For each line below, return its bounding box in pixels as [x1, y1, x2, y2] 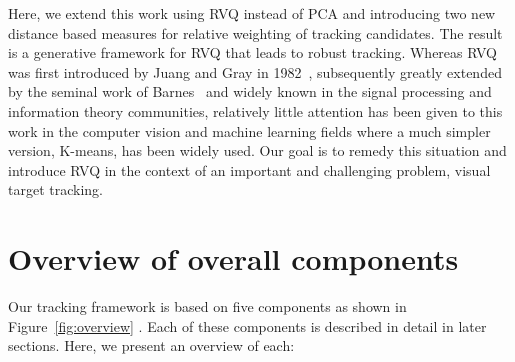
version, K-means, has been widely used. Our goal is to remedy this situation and [8, 140, 507, 161]
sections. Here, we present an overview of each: [8, 335, 295, 356]
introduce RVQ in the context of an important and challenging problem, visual [8, 159, 491, 180]
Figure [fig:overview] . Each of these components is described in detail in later [8, 315, 487, 336]
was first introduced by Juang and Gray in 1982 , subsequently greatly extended [8, 61, 502, 82]
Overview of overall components [8, 238, 459, 279]
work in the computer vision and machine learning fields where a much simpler [8, 120, 491, 141]
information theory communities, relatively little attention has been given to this [8, 100, 503, 121]
